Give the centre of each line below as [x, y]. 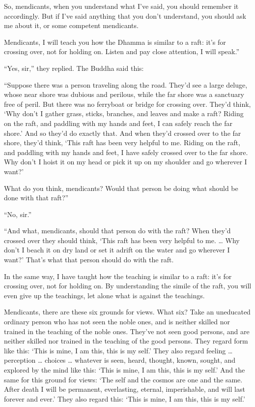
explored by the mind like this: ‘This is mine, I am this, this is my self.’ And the [125, 370]
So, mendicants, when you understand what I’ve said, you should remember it [121, 6]
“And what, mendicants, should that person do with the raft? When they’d [117, 231]
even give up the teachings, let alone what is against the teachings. [104, 295]
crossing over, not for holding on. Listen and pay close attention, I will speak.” [122, 51]
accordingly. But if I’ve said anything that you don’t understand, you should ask [125, 16]
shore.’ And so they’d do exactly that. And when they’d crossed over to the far [123, 133]
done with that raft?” [36, 198]
